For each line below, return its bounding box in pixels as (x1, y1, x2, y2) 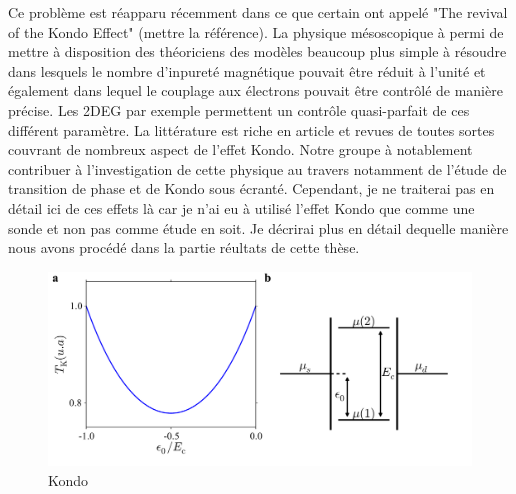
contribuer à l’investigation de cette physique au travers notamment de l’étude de (8, 158, 507, 179)
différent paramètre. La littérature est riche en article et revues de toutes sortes (8, 119, 495, 140)
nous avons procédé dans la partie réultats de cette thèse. (8, 237, 360, 258)
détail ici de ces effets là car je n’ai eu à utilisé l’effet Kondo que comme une (8, 197, 475, 218)
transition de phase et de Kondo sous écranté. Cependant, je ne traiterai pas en (8, 178, 495, 199)
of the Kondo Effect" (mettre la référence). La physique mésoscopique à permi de (8, 21, 504, 42)
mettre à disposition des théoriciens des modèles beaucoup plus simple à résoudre (8, 41, 507, 62)
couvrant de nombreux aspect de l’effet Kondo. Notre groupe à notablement (8, 139, 473, 160)
